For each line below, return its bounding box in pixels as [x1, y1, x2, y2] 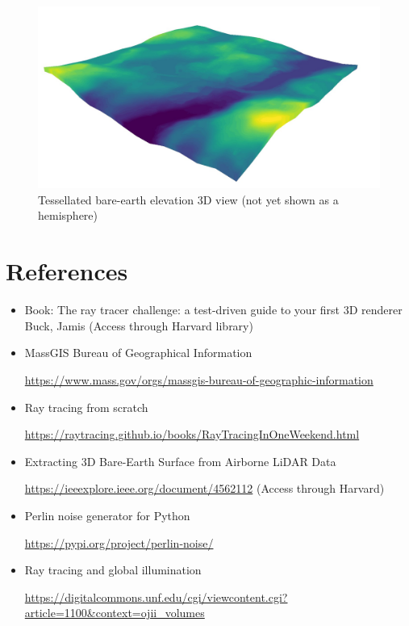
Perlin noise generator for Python [24, 506, 190, 523]
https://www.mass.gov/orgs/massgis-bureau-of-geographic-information [24, 371, 374, 388]
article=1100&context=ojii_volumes [24, 604, 205, 621]
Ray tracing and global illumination [24, 561, 202, 578]
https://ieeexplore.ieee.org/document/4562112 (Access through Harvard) [24, 480, 385, 497]
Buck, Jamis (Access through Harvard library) [24, 317, 253, 334]
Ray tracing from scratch [24, 398, 148, 415]
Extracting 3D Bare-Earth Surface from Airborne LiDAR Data [24, 452, 336, 469]
